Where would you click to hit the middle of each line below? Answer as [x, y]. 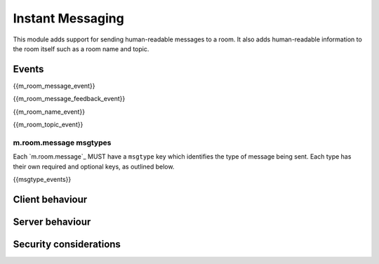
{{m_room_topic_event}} [48, 125]
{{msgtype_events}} [42, 179]
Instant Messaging [68, 18]
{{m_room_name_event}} [49, 112]
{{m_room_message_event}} [54, 86]
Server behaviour [52, 222]
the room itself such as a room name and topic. [81, 48]
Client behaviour [50, 199]
